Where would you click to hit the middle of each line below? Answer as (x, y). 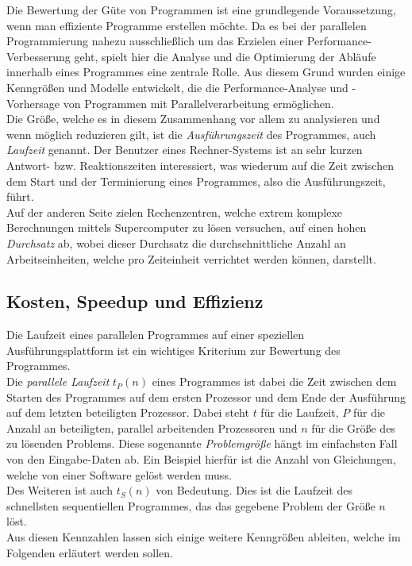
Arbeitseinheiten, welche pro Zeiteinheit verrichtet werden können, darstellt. (191, 258)
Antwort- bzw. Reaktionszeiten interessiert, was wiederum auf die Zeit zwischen (200, 165)
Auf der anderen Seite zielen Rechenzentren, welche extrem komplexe (175, 212)
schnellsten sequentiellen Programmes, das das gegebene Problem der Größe (191, 505)
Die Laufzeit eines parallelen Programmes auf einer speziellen (156, 335)
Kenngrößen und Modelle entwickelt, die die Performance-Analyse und (177, 87)
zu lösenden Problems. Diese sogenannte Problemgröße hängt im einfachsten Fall (202, 443)
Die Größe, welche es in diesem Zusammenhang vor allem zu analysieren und (193, 119)
